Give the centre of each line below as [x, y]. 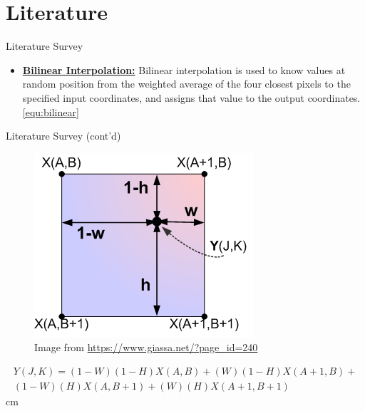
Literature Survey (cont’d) [63, 136]
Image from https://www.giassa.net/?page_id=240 [146, 347]
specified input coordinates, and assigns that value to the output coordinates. [191, 97]
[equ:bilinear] [51, 111]
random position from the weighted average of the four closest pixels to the [186, 84]
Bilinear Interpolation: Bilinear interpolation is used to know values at [184, 69]
